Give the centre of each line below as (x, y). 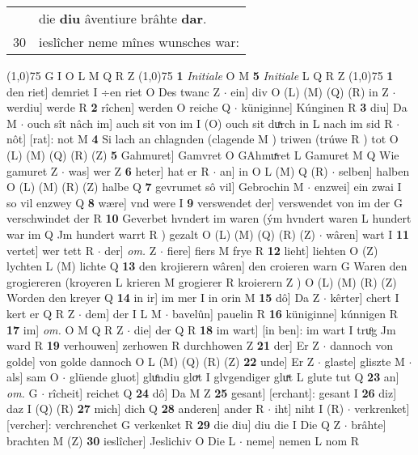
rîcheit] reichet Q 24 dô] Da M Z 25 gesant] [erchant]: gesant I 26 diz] (222, 392)
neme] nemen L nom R (303, 440)
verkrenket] (382, 408)
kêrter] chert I (365, 298)
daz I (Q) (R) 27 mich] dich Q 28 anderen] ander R (135, 408)
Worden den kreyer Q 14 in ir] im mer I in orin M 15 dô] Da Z (163, 298)
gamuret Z (32, 170)
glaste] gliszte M (365, 361)
